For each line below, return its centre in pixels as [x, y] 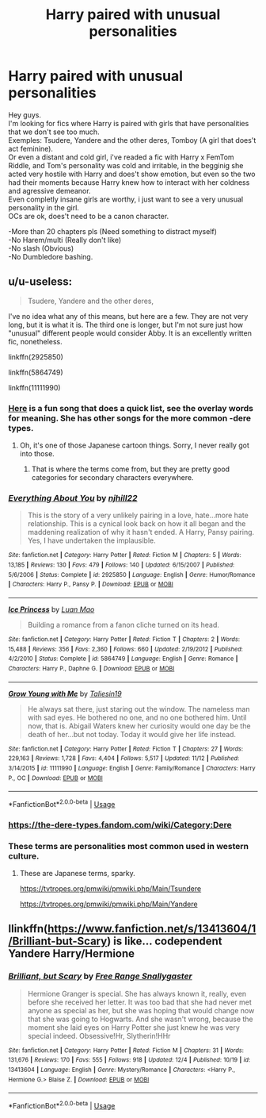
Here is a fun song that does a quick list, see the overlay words [131, 408]
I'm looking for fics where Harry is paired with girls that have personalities [129, 123]
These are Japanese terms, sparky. [78, 874]
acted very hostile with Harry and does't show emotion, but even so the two [132, 174]
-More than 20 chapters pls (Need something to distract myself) [113, 231]
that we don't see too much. [54, 132]
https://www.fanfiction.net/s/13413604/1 [152, 929]
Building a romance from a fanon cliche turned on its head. [123, 624]
